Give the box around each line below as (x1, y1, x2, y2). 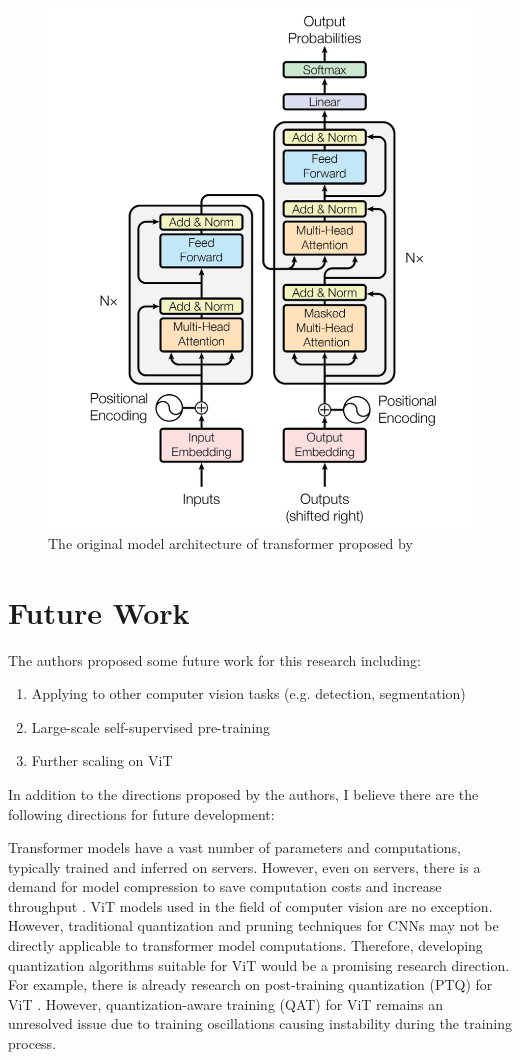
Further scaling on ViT (31, 750, 173, 771)
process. (8, 1033, 57, 1054)
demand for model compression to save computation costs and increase (8, 876, 442, 897)
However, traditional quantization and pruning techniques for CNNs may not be (8, 915, 499, 936)
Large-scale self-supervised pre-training (31, 716, 271, 737)
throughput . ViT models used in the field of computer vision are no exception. (8, 895, 493, 916)
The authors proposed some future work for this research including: (8, 649, 421, 670)
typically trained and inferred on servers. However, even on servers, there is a (8, 856, 481, 877)
